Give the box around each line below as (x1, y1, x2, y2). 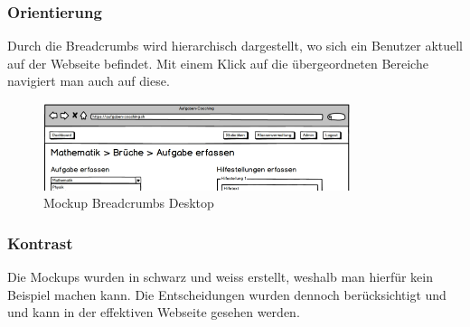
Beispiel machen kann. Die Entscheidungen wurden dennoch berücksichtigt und (7, 285, 446, 304)
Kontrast (7, 231, 73, 254)
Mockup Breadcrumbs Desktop (43, 193, 214, 212)
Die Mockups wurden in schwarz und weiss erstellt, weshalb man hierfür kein (7, 267, 434, 286)
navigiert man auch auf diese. (7, 71, 170, 90)
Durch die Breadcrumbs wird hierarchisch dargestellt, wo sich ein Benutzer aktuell (7, 36, 464, 55)
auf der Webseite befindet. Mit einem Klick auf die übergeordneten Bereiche (7, 53, 428, 72)
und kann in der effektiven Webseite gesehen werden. (7, 303, 300, 322)
